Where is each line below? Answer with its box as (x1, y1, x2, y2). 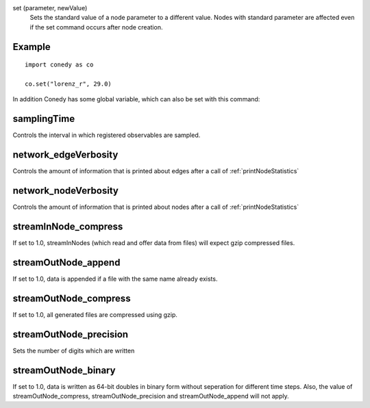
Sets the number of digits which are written (12, 346, 135, 355)
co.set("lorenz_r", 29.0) (25, 79, 112, 88)
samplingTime (12, 113, 75, 125)
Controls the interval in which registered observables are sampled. (12, 131, 201, 140)
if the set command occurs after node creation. (29, 23, 163, 31)
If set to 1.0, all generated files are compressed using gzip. (12, 310, 178, 318)
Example (12, 41, 51, 53)
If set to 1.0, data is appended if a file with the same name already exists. (12, 275, 218, 283)
